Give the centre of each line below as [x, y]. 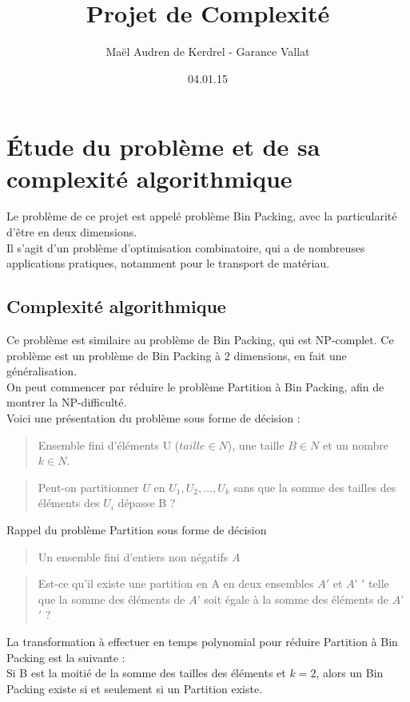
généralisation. [42, 371]
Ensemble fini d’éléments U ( [109, 444]
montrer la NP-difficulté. [67, 402]
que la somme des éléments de [111, 599]
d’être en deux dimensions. [72, 232]
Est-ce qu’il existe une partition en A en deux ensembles [176, 583]
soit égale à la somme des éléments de [297, 599]
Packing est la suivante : [66, 657]
